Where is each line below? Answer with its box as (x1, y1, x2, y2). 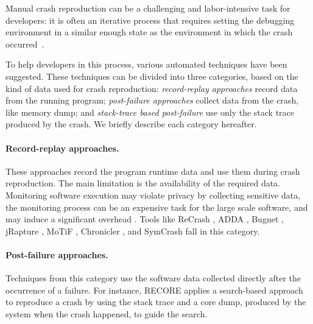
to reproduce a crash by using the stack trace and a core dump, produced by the (5, 295, 306, 308)
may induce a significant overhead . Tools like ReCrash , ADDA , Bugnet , (5, 213, 284, 225)
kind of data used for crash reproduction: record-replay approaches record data (5, 82, 298, 94)
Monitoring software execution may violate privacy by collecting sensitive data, (5, 188, 301, 201)
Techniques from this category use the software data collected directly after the (5, 272, 301, 284)
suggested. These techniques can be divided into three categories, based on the (5, 69, 298, 82)
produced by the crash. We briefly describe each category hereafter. (5, 118, 257, 130)
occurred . (5, 37, 44, 50)
